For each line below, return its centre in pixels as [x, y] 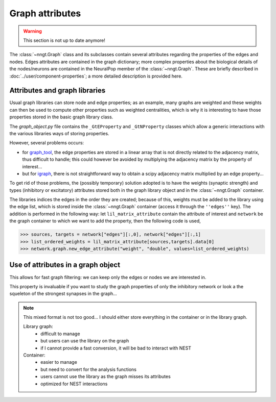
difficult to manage [60, 334]
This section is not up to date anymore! [64, 40]
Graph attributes [45, 13]
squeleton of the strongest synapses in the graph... [63, 294]
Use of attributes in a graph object [65, 265]
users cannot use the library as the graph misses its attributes [106, 376]
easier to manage [59, 362]
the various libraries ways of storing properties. [59, 133]
